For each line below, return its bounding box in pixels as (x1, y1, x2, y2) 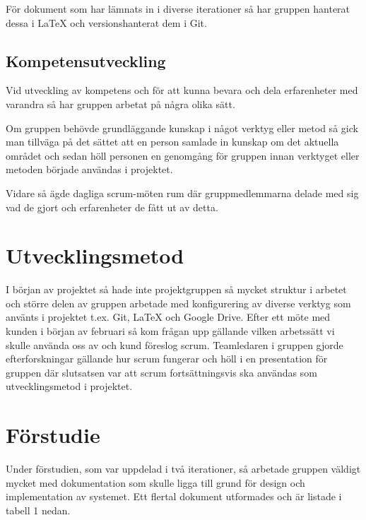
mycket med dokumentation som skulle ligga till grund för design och (6, 475, 305, 490)
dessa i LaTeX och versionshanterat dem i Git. (6, 15, 207, 30)
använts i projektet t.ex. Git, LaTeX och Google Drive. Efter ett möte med (6, 309, 331, 324)
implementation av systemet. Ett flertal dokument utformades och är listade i (6, 489, 342, 504)
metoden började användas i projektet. (6, 162, 173, 177)
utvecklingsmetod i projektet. (6, 379, 133, 394)
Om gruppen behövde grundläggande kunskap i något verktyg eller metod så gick (6, 120, 358, 135)
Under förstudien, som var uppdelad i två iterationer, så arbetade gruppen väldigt (6, 461, 361, 476)
